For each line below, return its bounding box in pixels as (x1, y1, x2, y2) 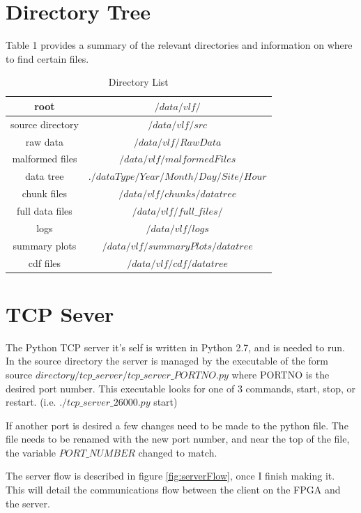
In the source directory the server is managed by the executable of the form (6, 353, 328, 368)
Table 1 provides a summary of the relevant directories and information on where (6, 38, 353, 52)
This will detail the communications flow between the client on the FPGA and (6, 482, 341, 497)
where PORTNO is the (231, 367, 330, 381)
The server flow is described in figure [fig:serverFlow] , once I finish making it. (6, 468, 335, 483)
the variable (6, 445, 56, 459)
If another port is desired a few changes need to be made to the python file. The (6, 418, 348, 432)
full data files (16, 203, 72, 217)
